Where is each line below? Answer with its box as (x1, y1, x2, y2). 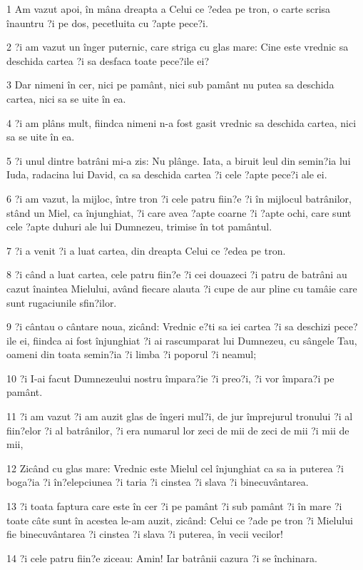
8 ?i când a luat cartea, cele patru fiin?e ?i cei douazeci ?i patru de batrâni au (6, 267, 347, 282)
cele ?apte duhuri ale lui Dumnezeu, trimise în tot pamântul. (6, 219, 272, 234)
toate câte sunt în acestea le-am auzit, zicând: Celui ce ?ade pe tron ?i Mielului (6, 512, 353, 527)
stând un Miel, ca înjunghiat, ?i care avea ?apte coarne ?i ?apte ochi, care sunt (6, 205, 352, 220)
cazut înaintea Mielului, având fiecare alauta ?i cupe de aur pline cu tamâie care (6, 280, 357, 295)
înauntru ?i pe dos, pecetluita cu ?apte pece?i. (6, 15, 208, 30)
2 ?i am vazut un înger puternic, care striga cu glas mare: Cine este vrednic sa (6, 39, 349, 54)
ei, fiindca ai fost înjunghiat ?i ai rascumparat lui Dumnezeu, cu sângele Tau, (19, 332, 357, 347)
